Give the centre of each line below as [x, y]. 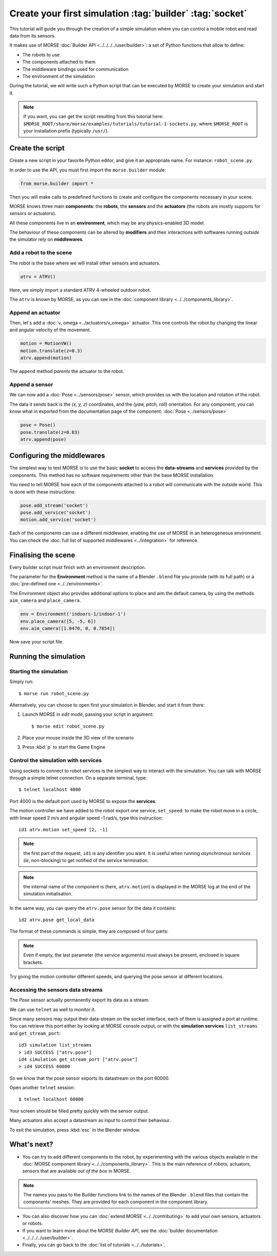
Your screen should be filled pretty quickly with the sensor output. [79, 1111]
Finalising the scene [42, 555]
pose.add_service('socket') [55, 512]
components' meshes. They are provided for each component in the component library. [116, 1202]
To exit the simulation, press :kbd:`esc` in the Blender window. [75, 1130]
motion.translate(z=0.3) [52, 351]
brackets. [33, 962]
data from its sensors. [33, 35]
